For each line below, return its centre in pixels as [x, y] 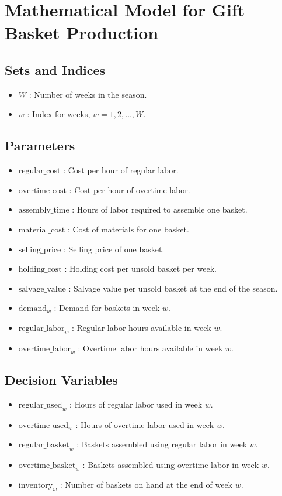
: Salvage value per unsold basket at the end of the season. [173, 288]
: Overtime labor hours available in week [150, 348]
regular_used [40, 405]
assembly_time [44, 211]
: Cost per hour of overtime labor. [130, 189]
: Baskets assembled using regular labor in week [162, 444]
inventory [36, 485]
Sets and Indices [55, 69]
